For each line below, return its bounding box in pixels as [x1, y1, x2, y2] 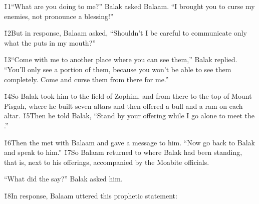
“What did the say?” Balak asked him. [4, 173, 123, 184]
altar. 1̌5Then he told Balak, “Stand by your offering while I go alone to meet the [4, 110, 255, 121]
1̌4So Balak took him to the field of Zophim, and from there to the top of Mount [4, 91, 252, 101]
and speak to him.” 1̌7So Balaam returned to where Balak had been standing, [4, 147, 242, 157]
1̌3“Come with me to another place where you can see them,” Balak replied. [4, 54, 237, 65]
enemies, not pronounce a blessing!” [4, 11, 114, 21]
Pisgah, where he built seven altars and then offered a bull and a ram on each [4, 100, 243, 111]
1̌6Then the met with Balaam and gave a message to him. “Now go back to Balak [4, 137, 255, 147]
